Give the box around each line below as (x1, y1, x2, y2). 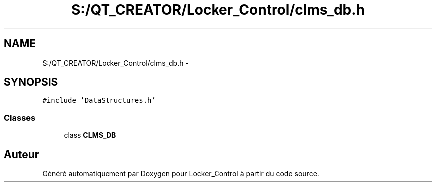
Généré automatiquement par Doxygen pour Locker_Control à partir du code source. (42, 169, 319, 178)
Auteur (4, 148, 39, 161)
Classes (4, 112, 36, 123)
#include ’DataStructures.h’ (42, 96, 156, 105)
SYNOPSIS (4, 76, 58, 89)
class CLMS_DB (64, 131, 116, 140)
